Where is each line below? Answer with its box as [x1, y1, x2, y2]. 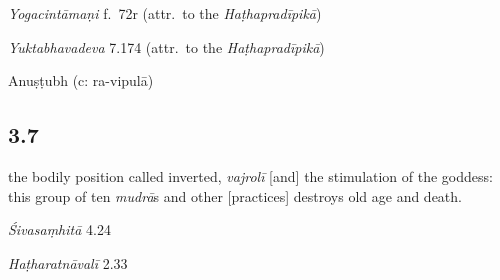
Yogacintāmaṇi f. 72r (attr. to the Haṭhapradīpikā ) [8, 3, 322, 23]
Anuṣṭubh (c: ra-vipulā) [8, 70, 154, 91]
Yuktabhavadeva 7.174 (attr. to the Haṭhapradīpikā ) [8, 36, 325, 57]
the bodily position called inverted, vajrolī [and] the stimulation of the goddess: [8, 165, 493, 186]
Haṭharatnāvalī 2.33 [8, 252, 128, 273]
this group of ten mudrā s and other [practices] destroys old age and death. [8, 185, 462, 206]
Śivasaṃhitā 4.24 [8, 219, 111, 240]
